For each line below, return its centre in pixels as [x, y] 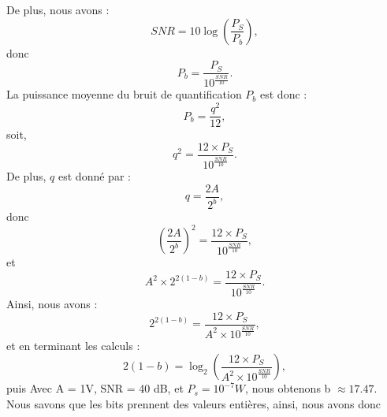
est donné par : [95, 176]
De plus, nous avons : [58, 9]
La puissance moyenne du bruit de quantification [124, 94]
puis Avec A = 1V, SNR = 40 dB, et [95, 388]
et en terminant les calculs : [73, 345]
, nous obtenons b [288, 388]
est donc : [284, 94]
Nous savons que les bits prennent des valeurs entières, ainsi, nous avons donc [193, 404]
